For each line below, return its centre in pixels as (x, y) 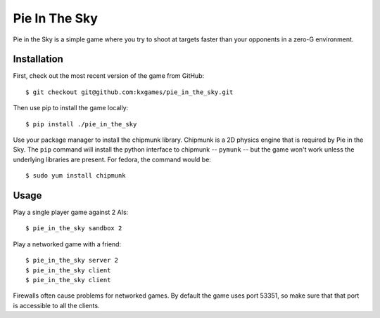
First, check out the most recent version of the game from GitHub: (108, 76)
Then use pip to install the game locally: (71, 108)
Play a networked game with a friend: (67, 244)
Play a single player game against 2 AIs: (71, 212)
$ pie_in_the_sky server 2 (72, 260)
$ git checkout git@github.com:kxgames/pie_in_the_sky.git (129, 92)
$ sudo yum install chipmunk (76, 176)
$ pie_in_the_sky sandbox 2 (74, 228)
